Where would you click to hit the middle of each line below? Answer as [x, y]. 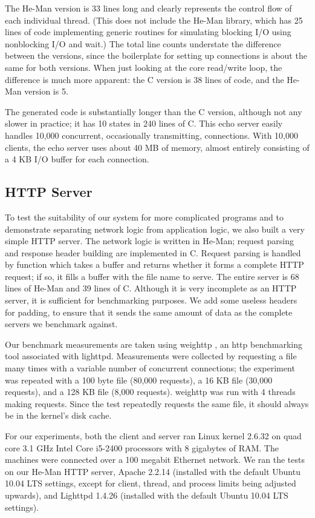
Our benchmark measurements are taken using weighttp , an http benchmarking [154, 344]
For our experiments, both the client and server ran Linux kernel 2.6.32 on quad [153, 436]
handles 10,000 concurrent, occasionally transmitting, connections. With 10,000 [152, 135]
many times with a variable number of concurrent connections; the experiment [150, 368]
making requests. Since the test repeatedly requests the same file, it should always [157, 403]
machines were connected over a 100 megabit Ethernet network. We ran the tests [155, 460]
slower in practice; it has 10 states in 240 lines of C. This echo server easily [144, 123]
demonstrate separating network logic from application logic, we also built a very [155, 229]
